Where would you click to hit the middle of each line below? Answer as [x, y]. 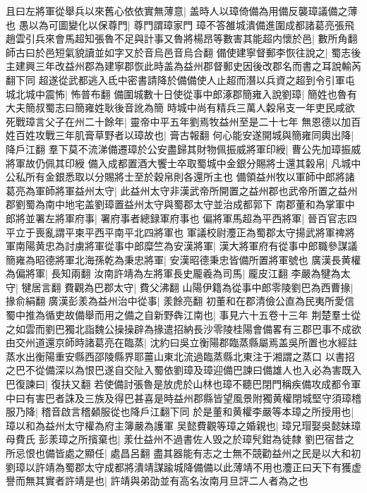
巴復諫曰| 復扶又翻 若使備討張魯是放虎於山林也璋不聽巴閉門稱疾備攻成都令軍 [183, 384]
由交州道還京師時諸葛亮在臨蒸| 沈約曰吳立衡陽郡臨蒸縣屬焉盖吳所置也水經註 [182, 342]
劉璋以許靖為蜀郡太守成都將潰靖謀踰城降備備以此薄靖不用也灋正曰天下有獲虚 [183, 467]
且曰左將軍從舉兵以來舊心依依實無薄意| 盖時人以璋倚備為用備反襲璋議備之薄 [182, 11]
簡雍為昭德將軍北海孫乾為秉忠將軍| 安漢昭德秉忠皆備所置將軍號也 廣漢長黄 [179, 259]
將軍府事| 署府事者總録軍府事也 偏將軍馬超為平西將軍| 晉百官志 [201, 218]
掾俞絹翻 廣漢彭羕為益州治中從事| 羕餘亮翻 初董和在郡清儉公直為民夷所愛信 [180, 301]
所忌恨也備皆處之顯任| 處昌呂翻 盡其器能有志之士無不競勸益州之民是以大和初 [183, 453]
